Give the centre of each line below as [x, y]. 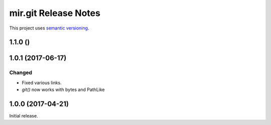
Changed [21, 72]
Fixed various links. [42, 82]
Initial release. [24, 116]
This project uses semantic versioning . [49, 28]
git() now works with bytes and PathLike [63, 89]
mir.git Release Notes [55, 13]
